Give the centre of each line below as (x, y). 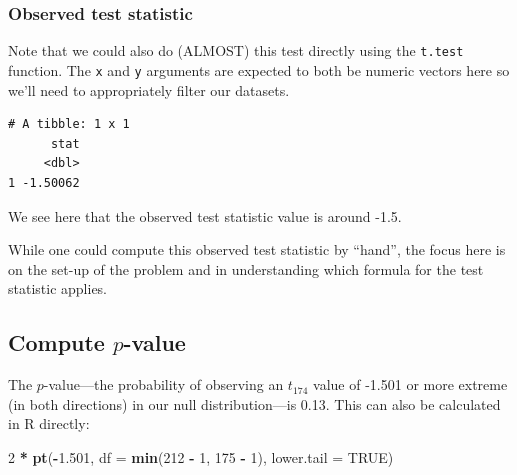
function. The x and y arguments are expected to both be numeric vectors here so (259, 69)
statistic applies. (58, 288)
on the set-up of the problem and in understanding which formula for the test (246, 268)
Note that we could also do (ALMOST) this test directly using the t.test (236, 50)
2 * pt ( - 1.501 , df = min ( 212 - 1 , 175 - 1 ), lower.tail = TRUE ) (201, 456)
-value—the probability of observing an (163, 384)
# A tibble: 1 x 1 (69, 124)
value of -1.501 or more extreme (410, 384)
